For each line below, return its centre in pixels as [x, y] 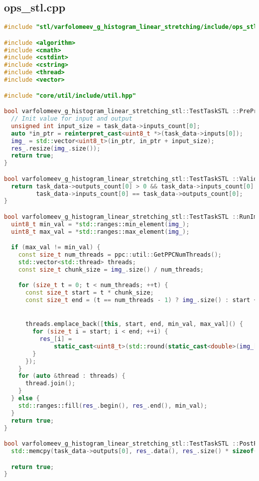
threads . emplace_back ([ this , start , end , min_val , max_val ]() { [134, 324]
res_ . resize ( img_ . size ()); [56, 148]
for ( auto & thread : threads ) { [72, 376]
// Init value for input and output [72, 119]
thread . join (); [50, 384]
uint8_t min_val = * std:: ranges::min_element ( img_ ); [100, 224]
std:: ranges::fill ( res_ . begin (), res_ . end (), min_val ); [113, 405]
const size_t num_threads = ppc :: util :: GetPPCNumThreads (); [120, 255]
